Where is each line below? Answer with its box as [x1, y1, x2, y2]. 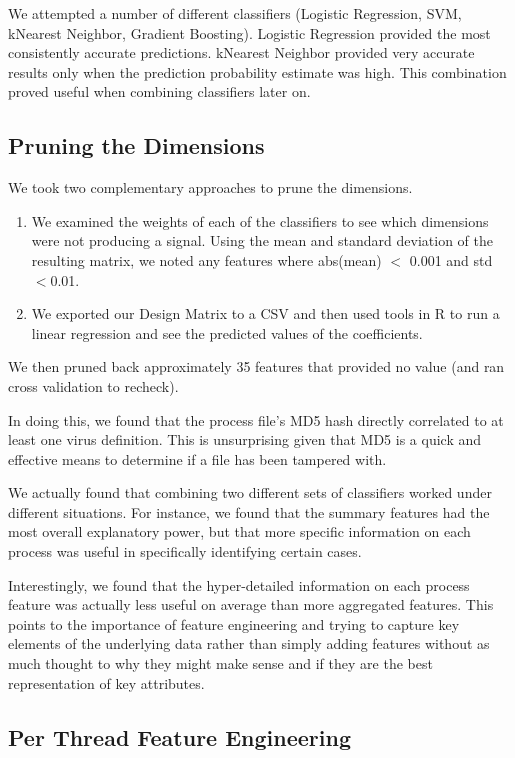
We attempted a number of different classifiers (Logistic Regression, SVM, [8, 3, 462, 23]
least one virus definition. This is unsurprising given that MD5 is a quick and [8, 429, 482, 450]
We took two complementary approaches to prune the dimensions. [8, 177, 413, 198]
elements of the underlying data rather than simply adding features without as [8, 633, 490, 654]
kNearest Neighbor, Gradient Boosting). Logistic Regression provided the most [8, 22, 491, 43]
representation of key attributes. [8, 672, 205, 693]
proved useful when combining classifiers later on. [8, 81, 311, 102]
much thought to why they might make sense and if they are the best [8, 653, 433, 674]
